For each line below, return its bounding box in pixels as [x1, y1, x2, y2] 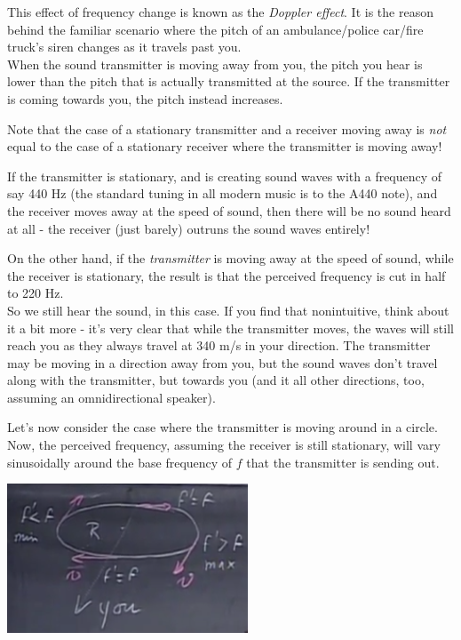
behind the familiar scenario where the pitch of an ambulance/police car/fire [7, 20, 424, 38]
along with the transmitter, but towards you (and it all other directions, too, [7, 371, 425, 389]
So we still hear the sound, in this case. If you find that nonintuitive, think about [7, 300, 449, 319]
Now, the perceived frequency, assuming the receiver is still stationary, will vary [7, 436, 441, 454]
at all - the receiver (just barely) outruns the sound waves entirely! [7, 219, 370, 237]
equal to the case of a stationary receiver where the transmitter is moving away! [7, 137, 442, 156]
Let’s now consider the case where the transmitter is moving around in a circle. [7, 418, 438, 436]
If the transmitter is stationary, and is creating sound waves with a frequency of [7, 166, 442, 185]
